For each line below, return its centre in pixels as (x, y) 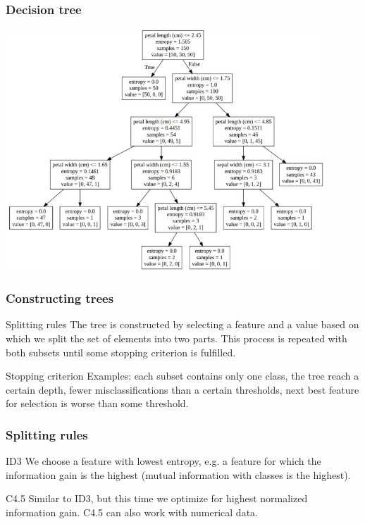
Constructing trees (60, 298)
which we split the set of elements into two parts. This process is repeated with (177, 338)
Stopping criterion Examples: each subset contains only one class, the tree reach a (182, 376)
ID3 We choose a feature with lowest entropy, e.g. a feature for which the (163, 461)
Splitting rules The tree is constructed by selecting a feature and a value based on (182, 324)
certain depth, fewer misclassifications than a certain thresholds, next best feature (182, 389)
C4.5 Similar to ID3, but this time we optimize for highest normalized (157, 498)
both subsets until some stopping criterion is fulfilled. (121, 352)
